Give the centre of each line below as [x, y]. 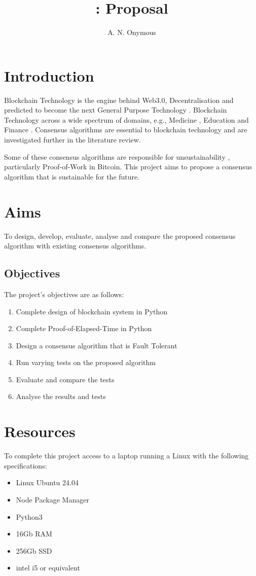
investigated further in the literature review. [72, 140]
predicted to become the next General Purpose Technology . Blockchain [116, 110]
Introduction [49, 75]
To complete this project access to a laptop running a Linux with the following [126, 456]
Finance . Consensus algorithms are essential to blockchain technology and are [126, 130]
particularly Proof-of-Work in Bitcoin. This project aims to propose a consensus [128, 167]
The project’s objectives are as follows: [64, 294]
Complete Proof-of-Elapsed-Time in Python [84, 328]
